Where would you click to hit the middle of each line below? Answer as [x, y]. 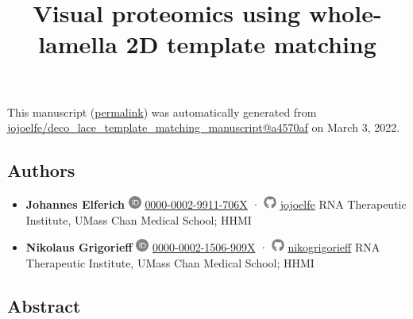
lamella [78, 44]
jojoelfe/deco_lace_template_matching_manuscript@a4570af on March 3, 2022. [204, 127]
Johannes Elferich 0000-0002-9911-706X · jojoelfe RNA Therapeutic [216, 204]
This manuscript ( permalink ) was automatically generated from [162, 111]
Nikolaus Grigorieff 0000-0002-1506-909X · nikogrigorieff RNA [203, 247]
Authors [41, 170]
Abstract [44, 305]
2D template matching [251, 44]
